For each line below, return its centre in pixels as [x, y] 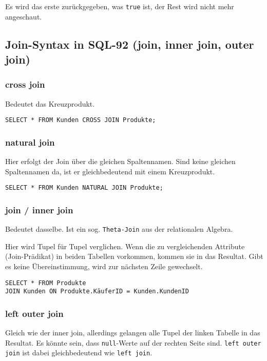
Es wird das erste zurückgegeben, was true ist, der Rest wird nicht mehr [120, 6]
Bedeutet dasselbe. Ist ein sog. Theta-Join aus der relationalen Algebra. [119, 229]
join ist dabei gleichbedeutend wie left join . [79, 353]
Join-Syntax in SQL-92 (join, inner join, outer [130, 44]
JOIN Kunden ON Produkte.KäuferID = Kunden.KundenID [97, 292]
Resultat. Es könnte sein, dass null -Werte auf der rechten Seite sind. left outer [133, 342]
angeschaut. [24, 16]
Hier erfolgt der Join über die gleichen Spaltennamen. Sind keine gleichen [120, 161]
